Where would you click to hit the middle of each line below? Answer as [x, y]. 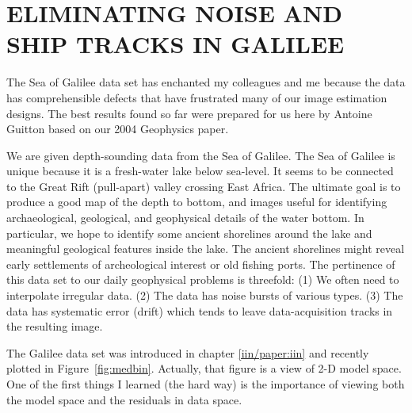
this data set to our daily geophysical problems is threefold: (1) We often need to [203, 279]
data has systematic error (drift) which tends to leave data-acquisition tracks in [200, 310]
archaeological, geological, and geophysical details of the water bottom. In [185, 218]
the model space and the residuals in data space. [124, 399]
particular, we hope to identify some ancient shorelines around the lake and [189, 233]
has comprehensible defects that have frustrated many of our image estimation [197, 97]
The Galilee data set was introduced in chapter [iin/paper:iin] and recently [188, 352]
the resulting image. [55, 326]
